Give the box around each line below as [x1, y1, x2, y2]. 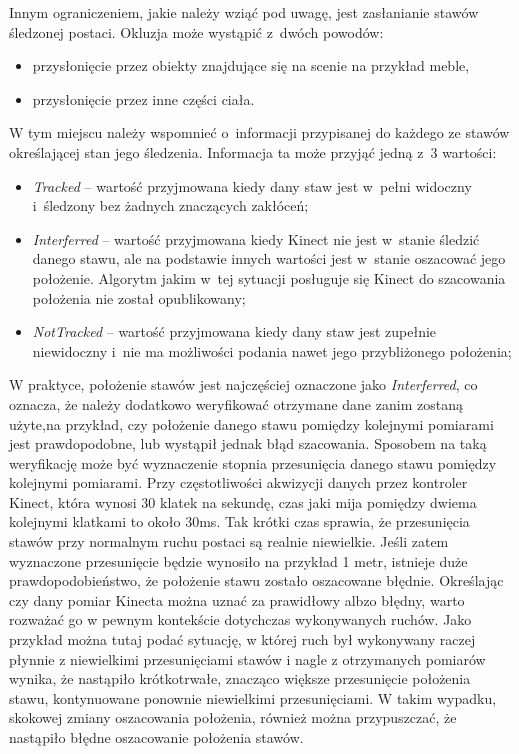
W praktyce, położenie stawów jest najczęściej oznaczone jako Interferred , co [9, 374, 478, 395]
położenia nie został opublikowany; [32, 287, 246, 308]
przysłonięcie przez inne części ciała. [32, 88, 255, 109]
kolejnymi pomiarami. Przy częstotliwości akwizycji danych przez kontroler [9, 472, 468, 493]
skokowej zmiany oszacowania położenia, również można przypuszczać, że [9, 707, 457, 728]
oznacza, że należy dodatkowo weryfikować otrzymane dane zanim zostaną [9, 393, 463, 414]
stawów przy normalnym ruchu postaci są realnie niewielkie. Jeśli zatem [9, 531, 449, 552]
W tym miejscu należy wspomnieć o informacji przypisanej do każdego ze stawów [9, 122, 510, 143]
